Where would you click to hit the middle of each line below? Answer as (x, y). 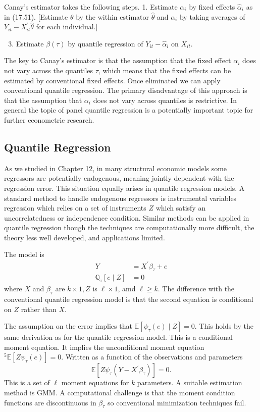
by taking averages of (212, 16)
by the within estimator (112, 16)
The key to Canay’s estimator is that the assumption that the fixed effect (118, 60)
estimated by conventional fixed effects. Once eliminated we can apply (112, 80)
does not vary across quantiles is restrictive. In (165, 100)
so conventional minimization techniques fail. (177, 402)
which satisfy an (181, 208)
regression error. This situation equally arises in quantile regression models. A (124, 188)
